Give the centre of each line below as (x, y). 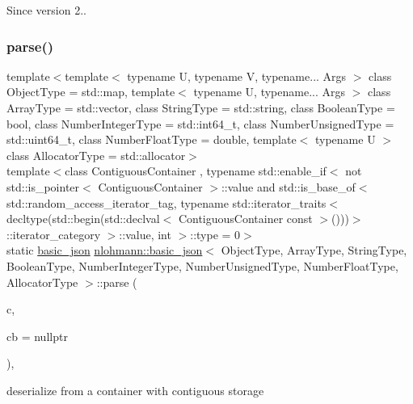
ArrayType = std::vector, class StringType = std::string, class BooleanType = (201, 107)
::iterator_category (54, 234)
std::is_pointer (43, 186)
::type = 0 (215, 234)
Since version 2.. (46, 10)
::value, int (145, 234)
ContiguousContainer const (245, 219)
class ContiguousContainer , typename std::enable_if (196, 171)
